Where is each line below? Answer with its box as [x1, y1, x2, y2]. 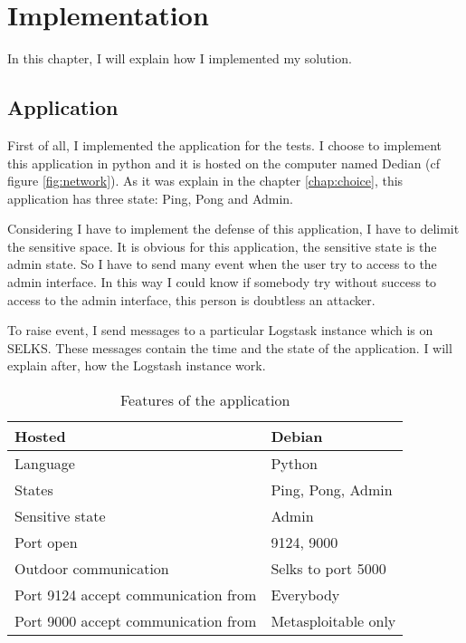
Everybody [271, 584, 340, 606]
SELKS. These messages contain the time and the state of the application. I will [7, 338, 452, 357]
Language [14, 453, 75, 475]
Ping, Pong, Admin [271, 479, 393, 501]
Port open [14, 532, 78, 553]
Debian [271, 426, 323, 447]
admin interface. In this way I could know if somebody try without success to [7, 273, 437, 292]
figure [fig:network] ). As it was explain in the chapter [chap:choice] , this [7, 171, 404, 190]
